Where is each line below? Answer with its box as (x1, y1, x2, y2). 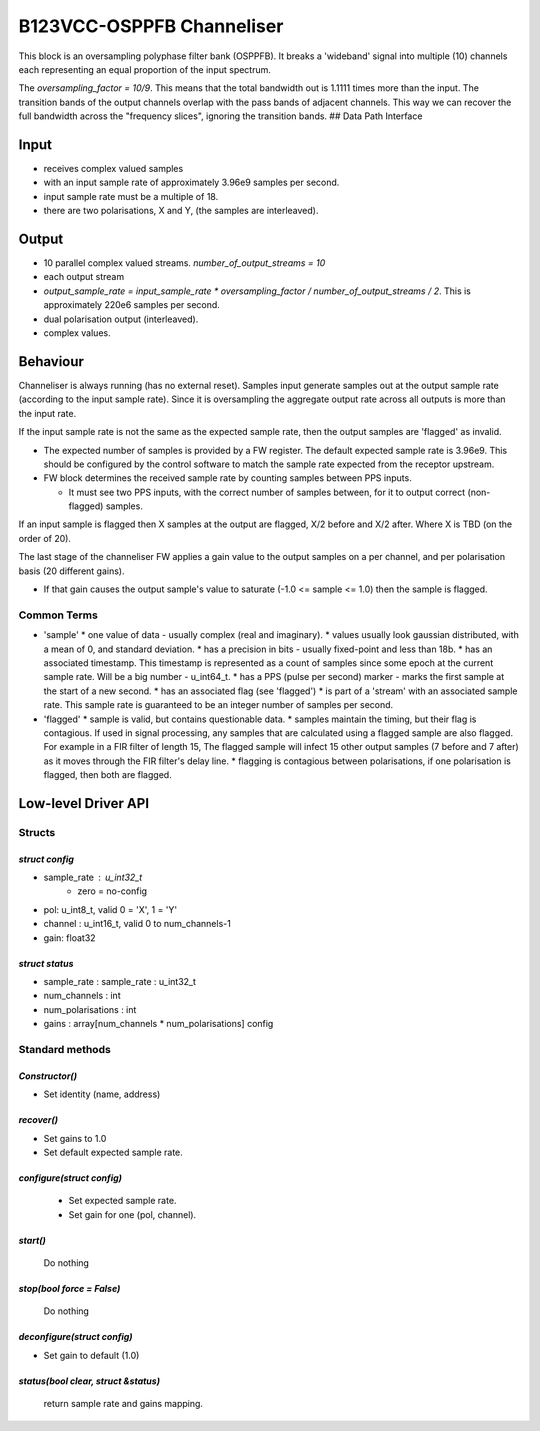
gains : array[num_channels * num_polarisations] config (43, 1018, 274, 1030)
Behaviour (18, 353, 85, 370)
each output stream (43, 271, 125, 283)
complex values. (43, 327, 111, 339)
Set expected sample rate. (68, 1195, 177, 1207)
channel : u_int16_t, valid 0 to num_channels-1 (43, 918, 232, 930)
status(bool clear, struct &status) (18, 1375, 160, 1387)
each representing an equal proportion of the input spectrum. (18, 63, 272, 75)
